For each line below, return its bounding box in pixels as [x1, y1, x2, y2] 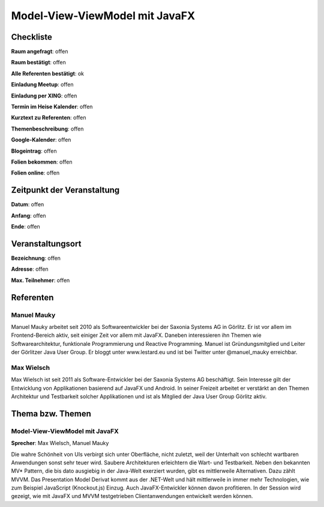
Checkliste [11, 32, 52, 42]
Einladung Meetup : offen [11, 81, 74, 88]
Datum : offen [11, 201, 44, 208]
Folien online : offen [11, 169, 60, 177]
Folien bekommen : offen [11, 158, 73, 165]
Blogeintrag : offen [11, 147, 57, 155]
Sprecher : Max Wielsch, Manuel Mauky [11, 440, 109, 447]
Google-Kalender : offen [11, 136, 71, 144]
